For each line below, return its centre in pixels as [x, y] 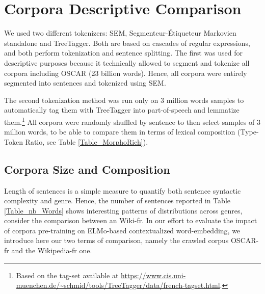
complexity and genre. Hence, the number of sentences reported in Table [117, 201]
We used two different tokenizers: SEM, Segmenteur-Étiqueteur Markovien [120, 33]
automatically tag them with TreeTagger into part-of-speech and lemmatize [122, 110]
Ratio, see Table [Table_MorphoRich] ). [87, 141]
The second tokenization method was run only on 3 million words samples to [124, 100]
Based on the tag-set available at [67, 275]
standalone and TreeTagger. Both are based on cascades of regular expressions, [127, 43]
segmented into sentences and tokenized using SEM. [85, 83]
